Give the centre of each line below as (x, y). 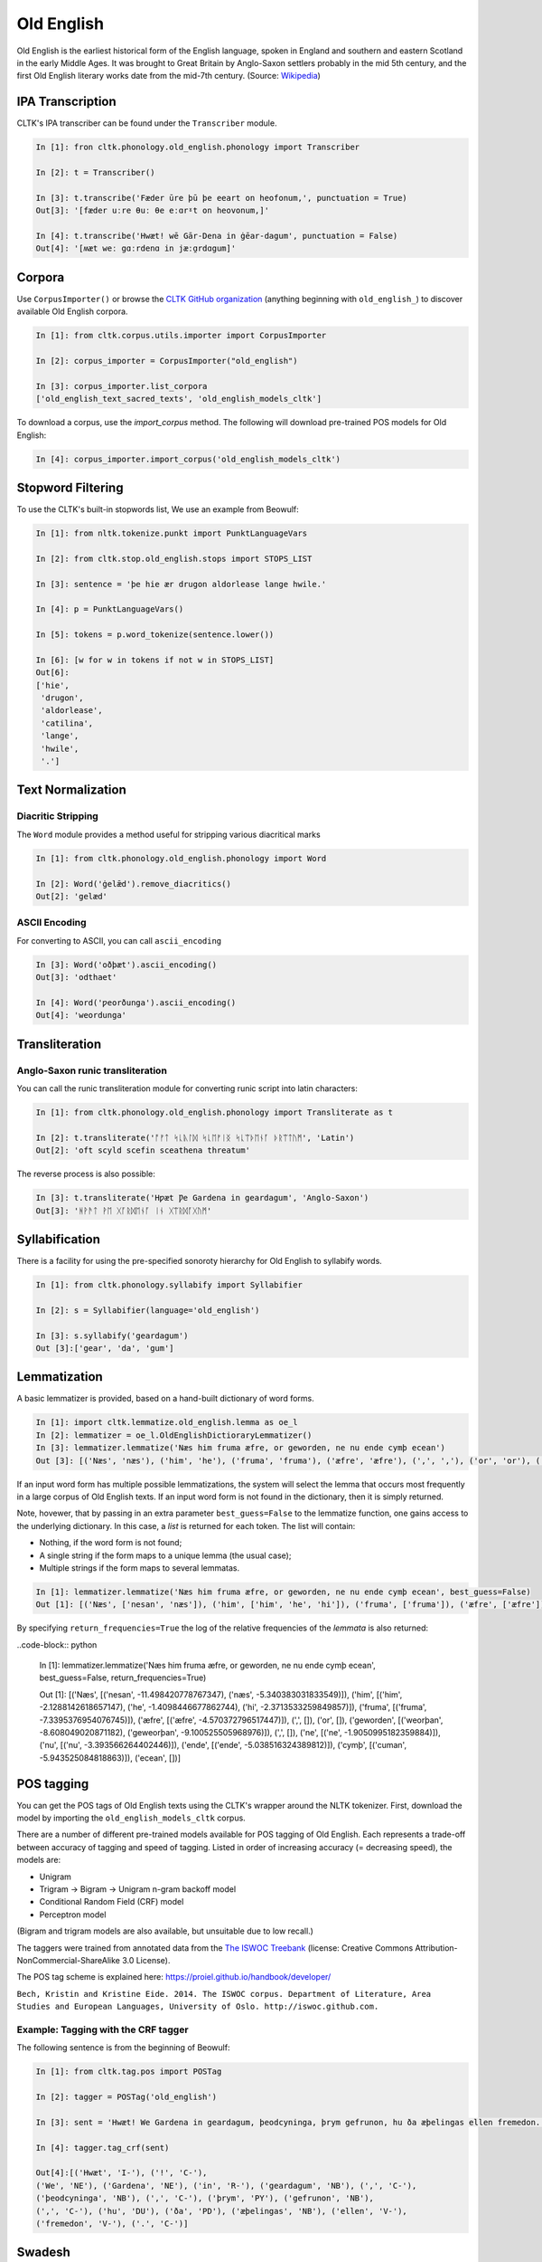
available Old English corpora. (72, 311)
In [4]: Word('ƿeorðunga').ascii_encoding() (136, 1003)
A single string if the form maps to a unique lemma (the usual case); (165, 1555)
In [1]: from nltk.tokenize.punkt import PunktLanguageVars (172, 533)
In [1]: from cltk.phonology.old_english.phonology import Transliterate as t (214, 1112)
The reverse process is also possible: (86, 1174)
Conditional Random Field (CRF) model (112, 1902)
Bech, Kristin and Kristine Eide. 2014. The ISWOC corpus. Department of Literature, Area (224, 1994)
